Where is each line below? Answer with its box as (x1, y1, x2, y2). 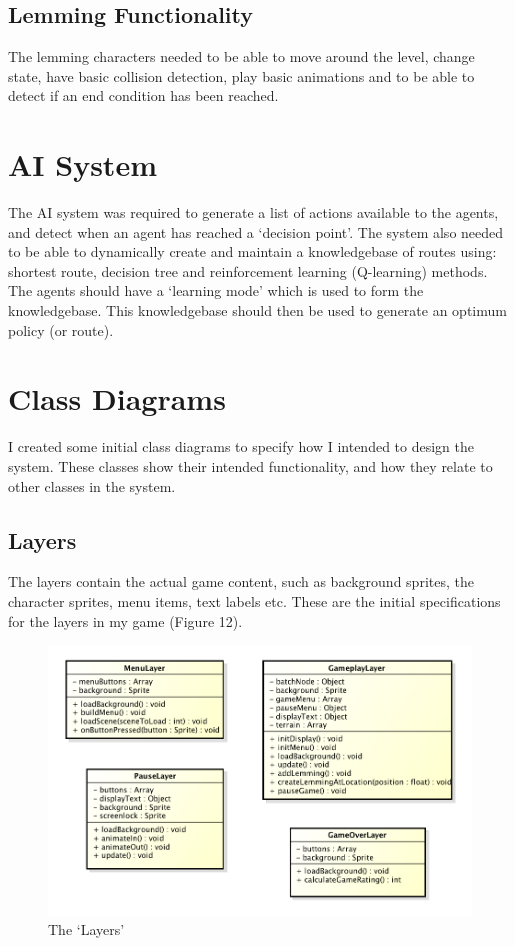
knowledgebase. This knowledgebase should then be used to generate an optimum (8, 300, 507, 321)
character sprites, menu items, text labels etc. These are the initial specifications (8, 590, 501, 611)
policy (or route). (8, 319, 114, 340)
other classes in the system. (8, 475, 176, 496)
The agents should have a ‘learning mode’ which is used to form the (8, 280, 424, 301)
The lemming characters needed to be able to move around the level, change (8, 46, 475, 67)
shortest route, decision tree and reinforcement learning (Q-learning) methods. (8, 260, 488, 281)
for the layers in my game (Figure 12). (8, 610, 243, 631)
